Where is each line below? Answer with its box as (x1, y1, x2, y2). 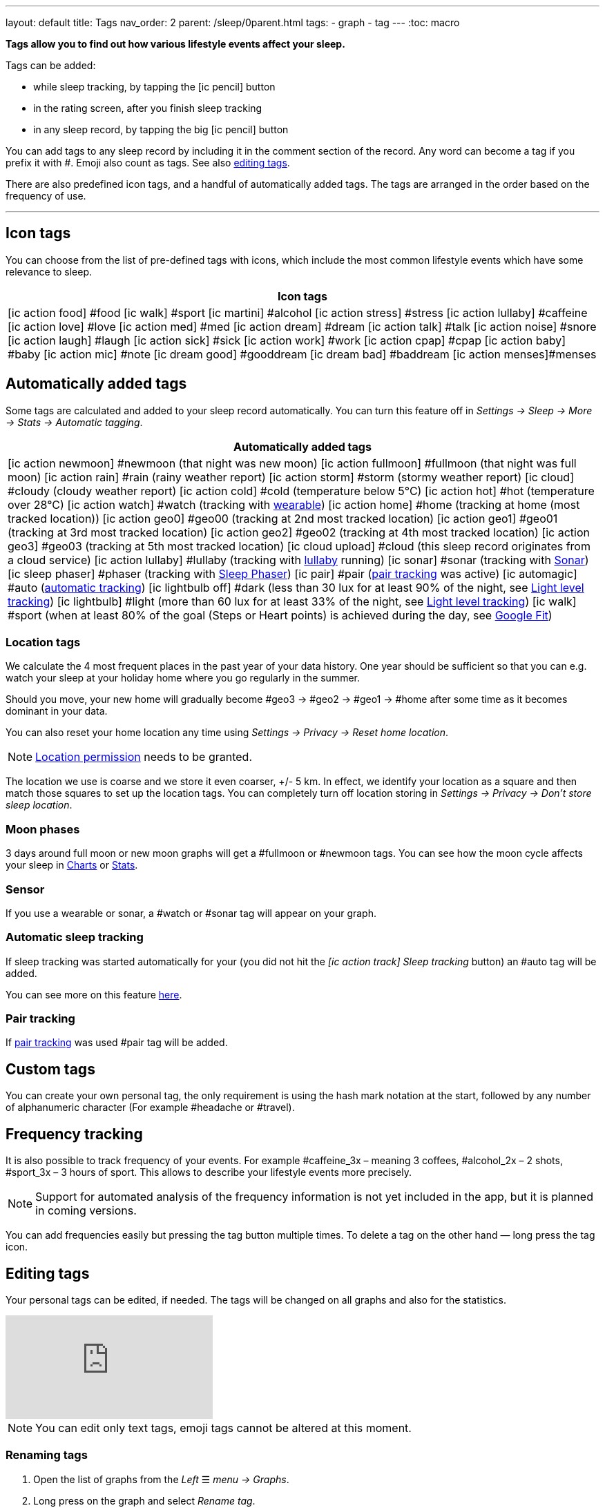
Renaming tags (6, 1448, 88, 1462)
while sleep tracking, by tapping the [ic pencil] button (33, 81, 276, 93)
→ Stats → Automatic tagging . (6, 416, 143, 428)
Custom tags (6, 1060, 95, 1078)
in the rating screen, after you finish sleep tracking (33, 102, 262, 114)
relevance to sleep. (6, 265, 92, 278)
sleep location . (6, 799, 73, 811)
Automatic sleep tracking (6, 930, 144, 945)
